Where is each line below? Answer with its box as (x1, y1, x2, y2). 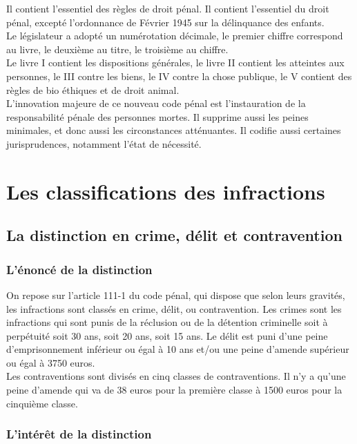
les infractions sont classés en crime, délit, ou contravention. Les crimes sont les (6, 301, 342, 316)
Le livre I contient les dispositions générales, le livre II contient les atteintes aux (6, 55, 345, 70)
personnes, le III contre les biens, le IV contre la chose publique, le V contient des (6, 68, 352, 83)
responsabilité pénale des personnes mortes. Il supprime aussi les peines (6, 109, 309, 124)
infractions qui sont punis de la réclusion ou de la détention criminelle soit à (6, 315, 328, 329)
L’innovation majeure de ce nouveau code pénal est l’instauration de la (6, 96, 306, 110)
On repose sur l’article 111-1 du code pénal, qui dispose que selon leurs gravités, (6, 287, 345, 302)
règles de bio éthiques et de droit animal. (6, 82, 180, 97)
